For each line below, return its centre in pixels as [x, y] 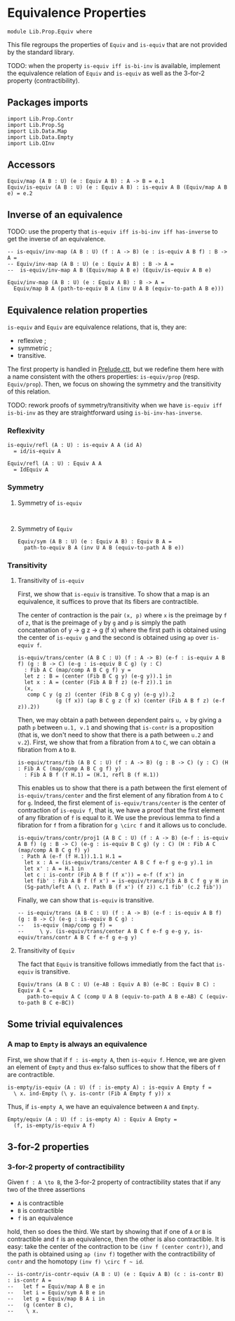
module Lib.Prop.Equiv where [50, 32]
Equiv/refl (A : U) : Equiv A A [54, 464]
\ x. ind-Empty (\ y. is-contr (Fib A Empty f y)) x [92, 1093]
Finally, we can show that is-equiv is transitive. [86, 900]
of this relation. [29, 391]
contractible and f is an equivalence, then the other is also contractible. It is [116, 1239]
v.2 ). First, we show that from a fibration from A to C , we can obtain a [116, 742]
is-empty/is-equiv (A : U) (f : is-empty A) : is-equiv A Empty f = [109, 1087]
